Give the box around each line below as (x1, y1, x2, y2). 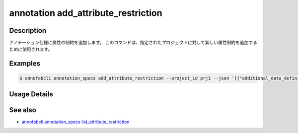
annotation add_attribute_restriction (9, 7, 162, 18)
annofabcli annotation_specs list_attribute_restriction (21, 119, 130, 125)
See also (9, 106, 37, 114)
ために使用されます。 (9, 46, 53, 52)
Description (9, 26, 47, 35)
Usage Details (9, 90, 53, 98)
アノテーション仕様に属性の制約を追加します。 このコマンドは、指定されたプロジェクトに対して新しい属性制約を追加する (9, 40, 258, 46)
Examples (9, 60, 41, 68)
